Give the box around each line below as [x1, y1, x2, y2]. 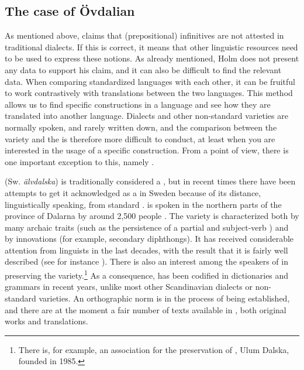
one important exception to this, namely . [5, 155, 154, 167]
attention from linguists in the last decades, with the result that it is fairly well [5, 244, 288, 256]
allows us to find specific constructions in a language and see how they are [5, 98, 271, 110]
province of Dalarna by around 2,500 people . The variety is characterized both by [5, 210, 299, 222]
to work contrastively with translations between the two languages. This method [5, 87, 293, 99]
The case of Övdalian [5, 2, 135, 20]
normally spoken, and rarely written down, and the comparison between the [5, 121, 277, 133]
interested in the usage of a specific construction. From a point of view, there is [5, 144, 289, 156]
